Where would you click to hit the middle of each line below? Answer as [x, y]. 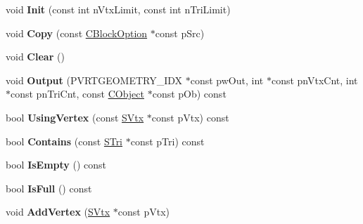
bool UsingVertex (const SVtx [75, 117]
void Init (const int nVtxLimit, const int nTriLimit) [118, 9]
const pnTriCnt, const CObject [77, 94]
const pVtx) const [190, 117]
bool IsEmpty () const [56, 165]
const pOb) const [189, 94]
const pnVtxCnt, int [314, 80]
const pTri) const [167, 141]
